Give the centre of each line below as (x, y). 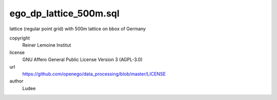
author (16, 81)
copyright (20, 38)
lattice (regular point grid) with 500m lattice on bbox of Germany (78, 29)
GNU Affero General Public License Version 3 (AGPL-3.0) (83, 59)
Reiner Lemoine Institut (47, 45)
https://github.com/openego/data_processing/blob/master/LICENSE (94, 74)
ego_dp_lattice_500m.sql (65, 13)
